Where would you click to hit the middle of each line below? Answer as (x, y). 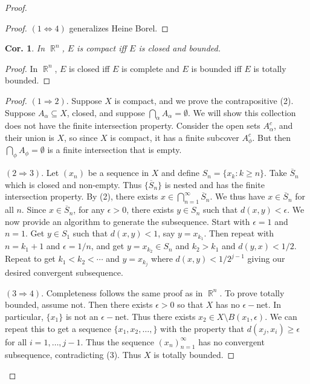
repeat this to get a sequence (58, 328)
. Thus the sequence (117, 341)
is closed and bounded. (180, 48)
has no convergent (231, 341)
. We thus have (237, 196)
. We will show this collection (242, 112)
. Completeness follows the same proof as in (122, 292)
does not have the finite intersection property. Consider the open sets (133, 125)
